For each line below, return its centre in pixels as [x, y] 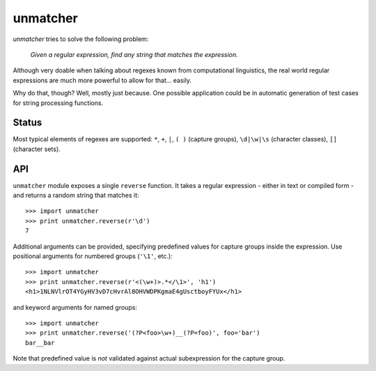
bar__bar [40, 342]
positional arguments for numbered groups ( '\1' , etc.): [93, 256]
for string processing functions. [58, 103]
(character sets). [37, 149]
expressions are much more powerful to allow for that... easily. [102, 80]
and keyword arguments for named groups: [75, 307]
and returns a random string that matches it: [76, 196]
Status [28, 123]
